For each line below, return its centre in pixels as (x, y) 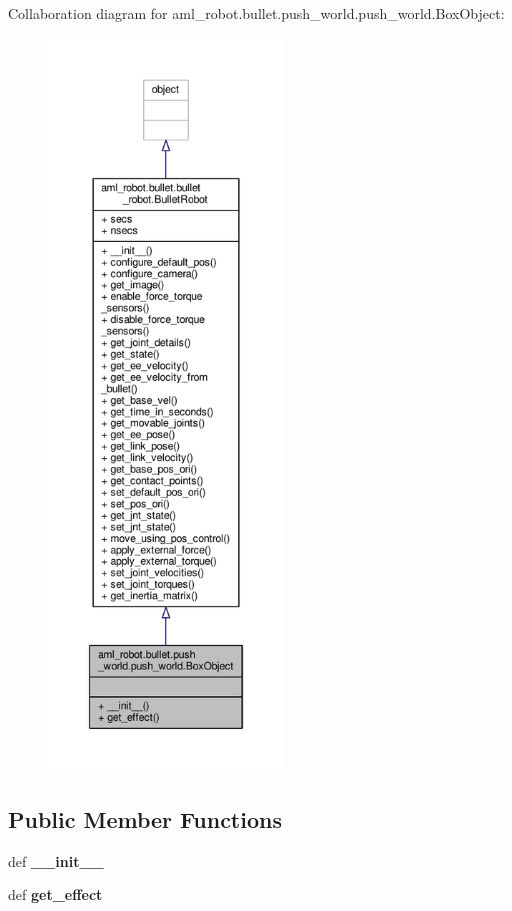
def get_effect (55, 894)
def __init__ (56, 860)
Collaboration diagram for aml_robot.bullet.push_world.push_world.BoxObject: (256, 13)
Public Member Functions (145, 818)
